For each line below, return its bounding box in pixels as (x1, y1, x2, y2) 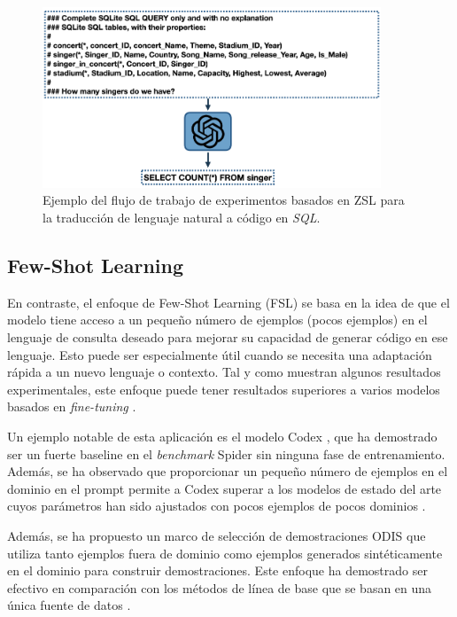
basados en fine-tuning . (7, 397, 136, 416)
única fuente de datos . (7, 596, 131, 614)
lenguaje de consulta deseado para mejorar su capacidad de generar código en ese (7, 328, 448, 347)
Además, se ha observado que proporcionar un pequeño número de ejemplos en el (7, 462, 448, 480)
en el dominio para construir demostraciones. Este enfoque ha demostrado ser (7, 561, 428, 580)
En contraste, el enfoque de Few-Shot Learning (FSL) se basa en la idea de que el (7, 293, 450, 311)
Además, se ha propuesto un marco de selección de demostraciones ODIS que (7, 527, 426, 544)
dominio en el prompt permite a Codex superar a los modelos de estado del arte (7, 479, 442, 497)
